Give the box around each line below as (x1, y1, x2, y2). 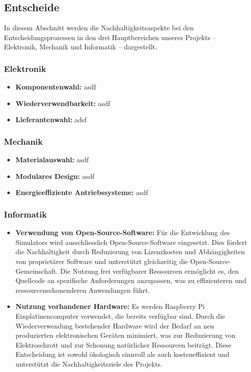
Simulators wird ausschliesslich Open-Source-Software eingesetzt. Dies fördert (15, 237, 248, 247)
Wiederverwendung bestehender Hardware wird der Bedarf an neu (15, 320, 214, 330)
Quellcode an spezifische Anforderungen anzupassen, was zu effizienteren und (15, 275, 247, 285)
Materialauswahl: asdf (15, 154, 89, 165)
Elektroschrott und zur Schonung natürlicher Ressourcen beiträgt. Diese (15, 339, 231, 350)
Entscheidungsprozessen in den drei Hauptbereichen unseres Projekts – (4, 32, 216, 42)
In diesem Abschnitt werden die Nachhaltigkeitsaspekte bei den (4, 22, 194, 33)
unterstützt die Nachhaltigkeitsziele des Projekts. (15, 358, 162, 369)
